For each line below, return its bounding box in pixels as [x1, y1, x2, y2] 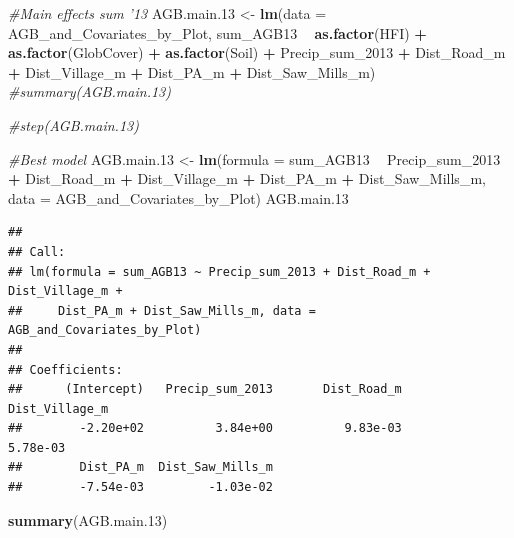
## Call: [8, 244, 66, 259]
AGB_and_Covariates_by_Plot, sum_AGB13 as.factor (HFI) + [8, 22, 427, 43]
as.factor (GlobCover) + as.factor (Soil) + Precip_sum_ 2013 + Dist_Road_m [8, 42, 506, 63]
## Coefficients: [8, 362, 123, 377]
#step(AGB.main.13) [8, 114, 139, 135]
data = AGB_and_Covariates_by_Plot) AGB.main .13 [8, 187, 349, 208]
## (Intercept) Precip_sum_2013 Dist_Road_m [8, 382, 402, 397]
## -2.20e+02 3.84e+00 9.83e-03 [8, 421, 402, 436]
